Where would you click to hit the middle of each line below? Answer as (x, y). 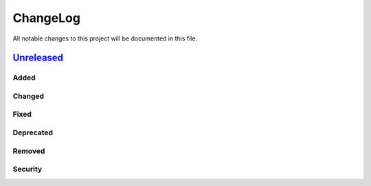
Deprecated (33, 132)
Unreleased (38, 58)
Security (27, 170)
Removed (29, 151)
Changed (29, 96)
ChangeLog (46, 18)
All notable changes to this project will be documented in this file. (105, 38)
